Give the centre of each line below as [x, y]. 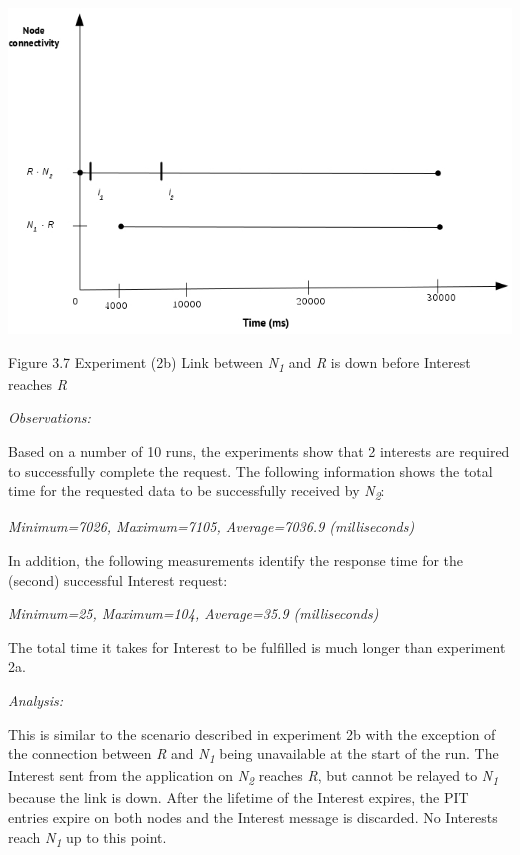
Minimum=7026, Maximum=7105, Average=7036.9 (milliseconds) [211, 526]
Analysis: [36, 699]
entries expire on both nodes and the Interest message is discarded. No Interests [253, 816]
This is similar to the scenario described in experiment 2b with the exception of [252, 733]
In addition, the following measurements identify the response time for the [236, 559]
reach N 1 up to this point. [87, 838]
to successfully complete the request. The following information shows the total [250, 470]
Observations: [49, 417]
